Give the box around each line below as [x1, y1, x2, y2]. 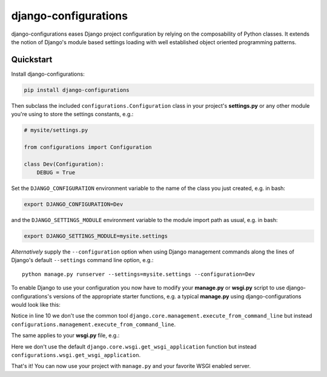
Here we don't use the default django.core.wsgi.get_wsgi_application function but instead [11, 343, 257, 350]
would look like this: [11, 301, 61, 309]
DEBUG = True [36, 169, 76, 176]
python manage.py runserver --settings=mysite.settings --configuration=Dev [22, 270, 256, 278]
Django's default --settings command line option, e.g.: [11, 257, 154, 264]
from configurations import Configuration [24, 143, 152, 151]
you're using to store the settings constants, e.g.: [11, 111, 134, 118]
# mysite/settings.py [24, 127, 88, 134]
